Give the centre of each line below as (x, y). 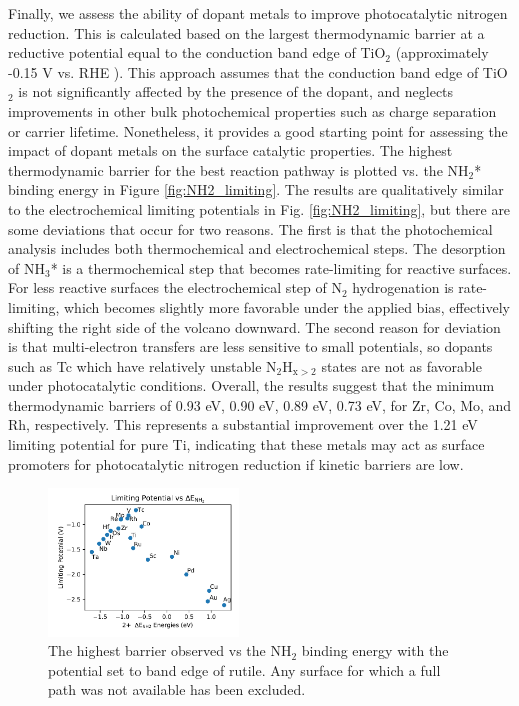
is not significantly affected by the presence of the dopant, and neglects (236, 91)
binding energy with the (375, 650)
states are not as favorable (401, 365)
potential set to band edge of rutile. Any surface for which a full (244, 669)
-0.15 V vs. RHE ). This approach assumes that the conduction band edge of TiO (258, 71)
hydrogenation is (403, 287)
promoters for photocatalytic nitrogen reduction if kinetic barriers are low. (236, 463)
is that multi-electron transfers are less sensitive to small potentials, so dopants (250, 346)
